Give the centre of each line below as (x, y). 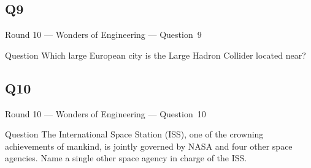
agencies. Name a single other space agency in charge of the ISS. (126, 158)
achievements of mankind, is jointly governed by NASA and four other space (149, 146)
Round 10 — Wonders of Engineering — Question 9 (103, 35)
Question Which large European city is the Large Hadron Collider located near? (155, 55)
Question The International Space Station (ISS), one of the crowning (134, 134)
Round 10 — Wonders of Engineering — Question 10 (106, 113)
